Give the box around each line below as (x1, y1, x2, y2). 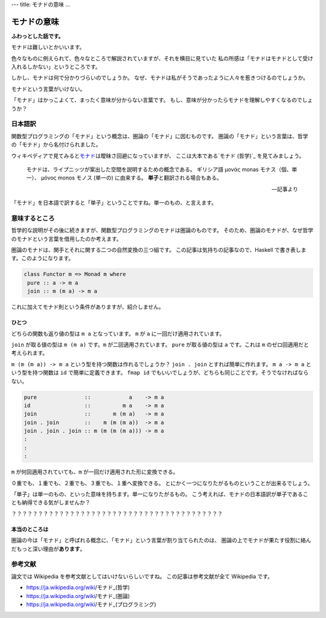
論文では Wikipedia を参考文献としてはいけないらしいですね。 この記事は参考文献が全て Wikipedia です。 (11, 573, 273, 580)
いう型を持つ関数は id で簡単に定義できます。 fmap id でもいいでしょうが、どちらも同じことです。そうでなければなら (11, 369, 309, 376)
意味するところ (11, 214, 55, 222)
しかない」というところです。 (27, 63, 101, 71)
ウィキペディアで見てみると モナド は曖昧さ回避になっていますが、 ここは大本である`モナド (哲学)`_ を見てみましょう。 (11, 152, 305, 159)
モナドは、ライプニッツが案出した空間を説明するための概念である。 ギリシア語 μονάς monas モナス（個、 (26, 166, 292, 173)
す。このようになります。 (11, 254, 74, 262)
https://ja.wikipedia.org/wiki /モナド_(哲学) (26, 584, 130, 591)
